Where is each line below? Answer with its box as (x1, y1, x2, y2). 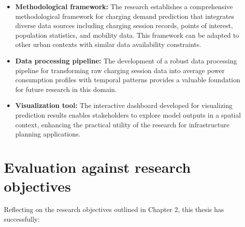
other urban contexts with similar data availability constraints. (15, 39, 202, 49)
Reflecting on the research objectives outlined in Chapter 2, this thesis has (4, 204, 224, 214)
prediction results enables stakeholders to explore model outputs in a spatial (15, 109, 241, 120)
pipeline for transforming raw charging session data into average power (15, 65, 225, 75)
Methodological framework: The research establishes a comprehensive (15, 1, 233, 11)
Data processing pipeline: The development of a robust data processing (15, 55, 237, 65)
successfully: (4, 213, 40, 224)
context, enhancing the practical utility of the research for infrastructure (15, 119, 230, 129)
